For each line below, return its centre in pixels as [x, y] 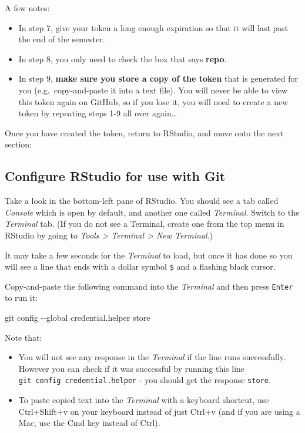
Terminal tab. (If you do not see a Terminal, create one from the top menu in [145, 224]
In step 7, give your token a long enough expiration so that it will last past [153, 27]
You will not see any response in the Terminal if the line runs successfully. [152, 357]
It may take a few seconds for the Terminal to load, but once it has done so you [149, 255]
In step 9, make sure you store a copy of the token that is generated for [158, 78]
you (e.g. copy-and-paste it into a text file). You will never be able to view [153, 90]
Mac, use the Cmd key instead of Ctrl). [89, 423]
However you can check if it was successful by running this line [132, 368]
